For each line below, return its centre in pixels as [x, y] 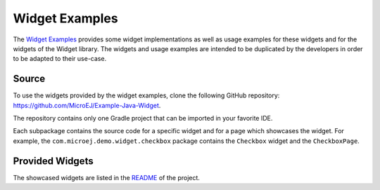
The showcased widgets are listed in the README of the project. [107, 177]
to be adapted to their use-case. [60, 59]
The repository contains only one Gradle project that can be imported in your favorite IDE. [143, 118]
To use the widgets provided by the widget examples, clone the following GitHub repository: [146, 95]
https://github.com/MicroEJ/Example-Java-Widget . [87, 105]
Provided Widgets [53, 161]
